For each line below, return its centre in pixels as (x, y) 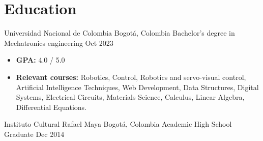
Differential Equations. (51, 107)
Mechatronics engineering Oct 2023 (59, 43)
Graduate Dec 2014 (34, 134)
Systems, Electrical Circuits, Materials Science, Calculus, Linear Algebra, (130, 97)
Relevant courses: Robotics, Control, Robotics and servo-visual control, (131, 77)
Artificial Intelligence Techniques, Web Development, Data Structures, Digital (137, 87)
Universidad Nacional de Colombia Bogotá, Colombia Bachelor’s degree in (120, 33)
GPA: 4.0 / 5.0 (40, 60)
